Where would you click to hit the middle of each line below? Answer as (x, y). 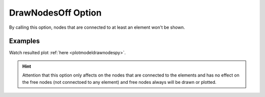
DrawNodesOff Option (55, 13)
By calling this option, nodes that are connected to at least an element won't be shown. (97, 27)
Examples (25, 41)
